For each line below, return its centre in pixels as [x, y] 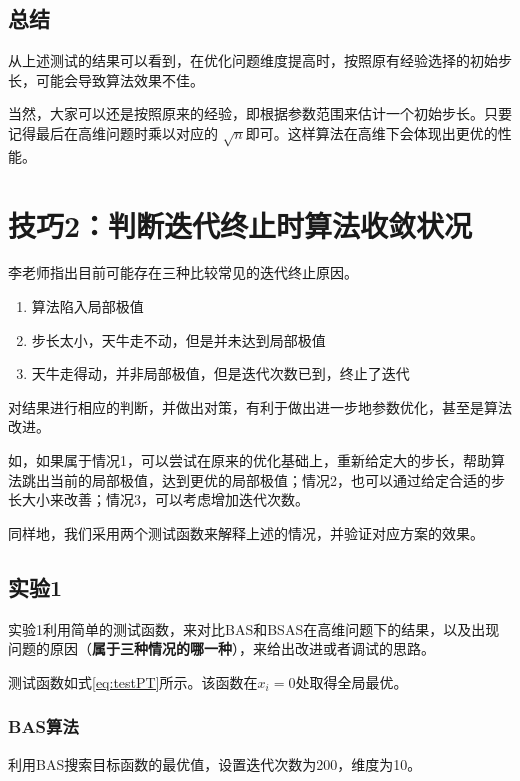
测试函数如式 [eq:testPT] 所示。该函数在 [133, 681]
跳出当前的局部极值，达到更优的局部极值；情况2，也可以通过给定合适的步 [263, 479]
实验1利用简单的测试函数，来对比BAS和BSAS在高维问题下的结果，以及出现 [254, 628]
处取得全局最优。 [351, 681]
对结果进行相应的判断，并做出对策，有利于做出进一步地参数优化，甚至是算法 [260, 406]
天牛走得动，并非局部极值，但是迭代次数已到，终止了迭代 [220, 373]
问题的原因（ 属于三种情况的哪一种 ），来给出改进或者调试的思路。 [221, 648]
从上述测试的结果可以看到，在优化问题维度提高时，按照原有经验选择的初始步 [260, 60]
